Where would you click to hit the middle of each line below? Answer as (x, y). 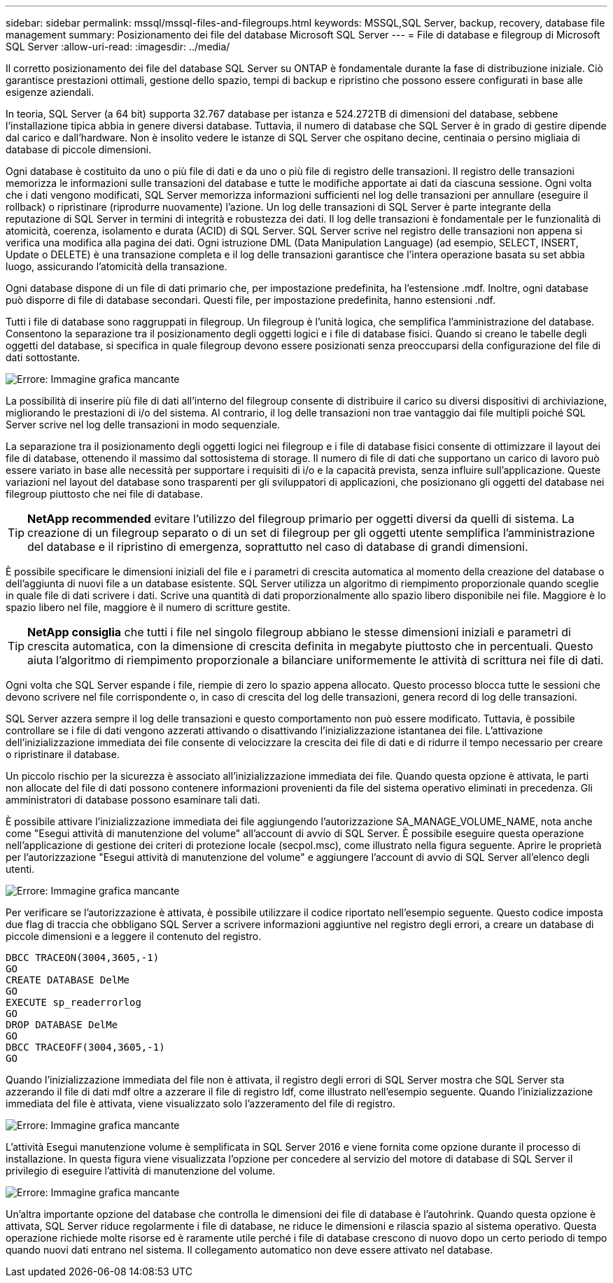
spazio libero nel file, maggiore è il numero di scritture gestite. (148, 607)
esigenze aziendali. (50, 92)
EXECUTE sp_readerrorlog (73, 1002)
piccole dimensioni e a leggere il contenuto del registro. (134, 936)
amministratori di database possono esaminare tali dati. (133, 800)
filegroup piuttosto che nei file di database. (104, 494)
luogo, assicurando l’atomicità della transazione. (117, 266)
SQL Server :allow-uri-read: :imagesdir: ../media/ (118, 47)
